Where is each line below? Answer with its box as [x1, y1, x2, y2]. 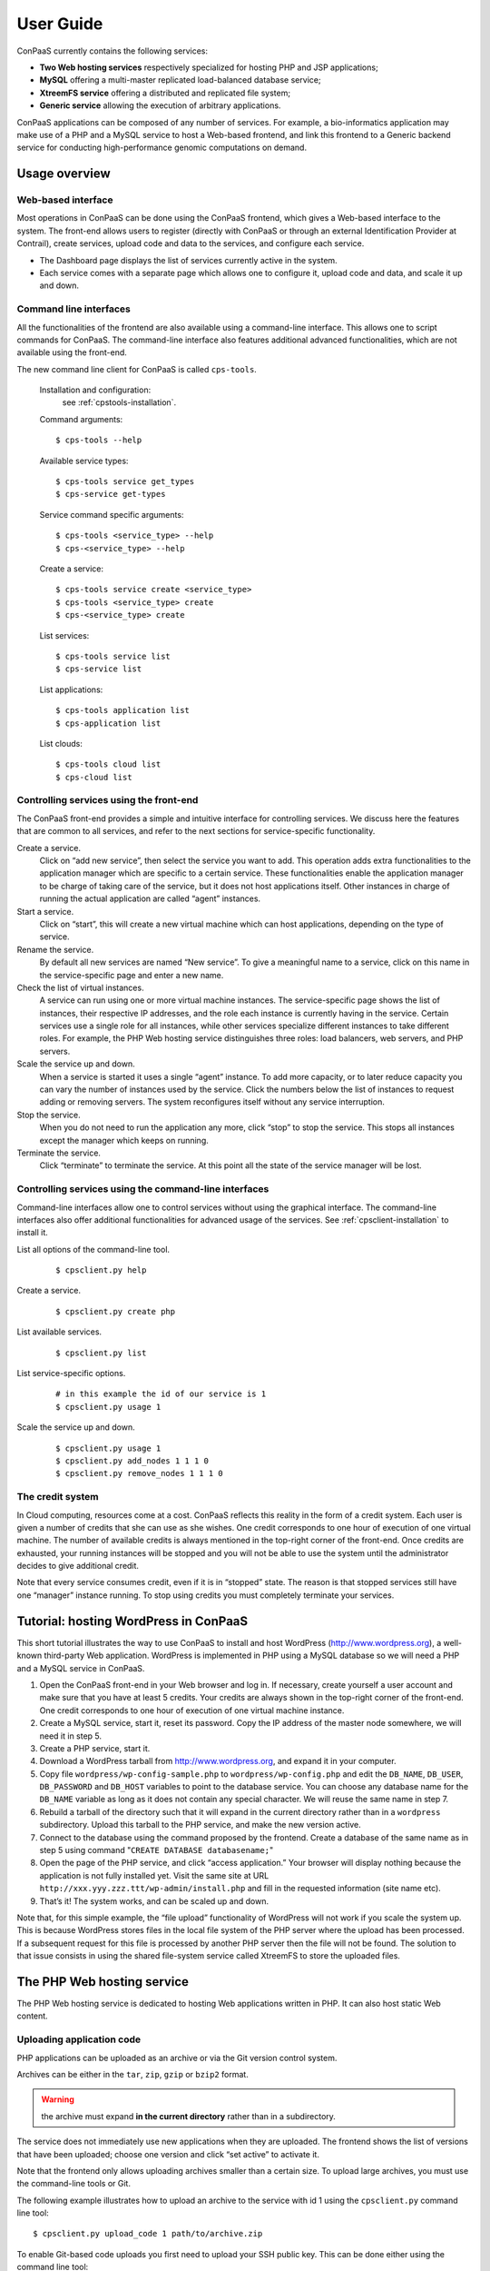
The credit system [16, 1491, 99, 1503]
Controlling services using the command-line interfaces [16, 1183, 269, 1195]
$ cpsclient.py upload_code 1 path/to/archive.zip [33, 2228, 263, 2239]
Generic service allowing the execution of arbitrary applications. [39, 100, 281, 111]
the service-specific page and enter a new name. [39, 969, 224, 980]
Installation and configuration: [39, 384, 152, 395]
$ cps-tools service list [55, 650, 171, 661]
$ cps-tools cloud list [55, 759, 162, 769]
